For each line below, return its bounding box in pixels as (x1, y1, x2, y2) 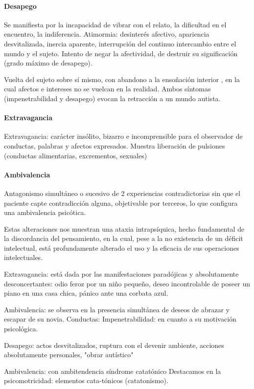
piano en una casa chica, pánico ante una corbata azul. (4, 288, 168, 298)
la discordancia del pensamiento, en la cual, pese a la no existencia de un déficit (4, 233, 243, 243)
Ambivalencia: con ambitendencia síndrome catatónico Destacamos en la (4, 366, 221, 376)
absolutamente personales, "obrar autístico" (4, 349, 134, 360)
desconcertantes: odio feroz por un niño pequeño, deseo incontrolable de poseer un (4, 278, 250, 288)
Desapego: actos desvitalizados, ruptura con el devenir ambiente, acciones (4, 340, 224, 350)
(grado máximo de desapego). (4, 58, 92, 68)
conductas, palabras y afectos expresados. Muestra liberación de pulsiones (4, 140, 225, 151)
